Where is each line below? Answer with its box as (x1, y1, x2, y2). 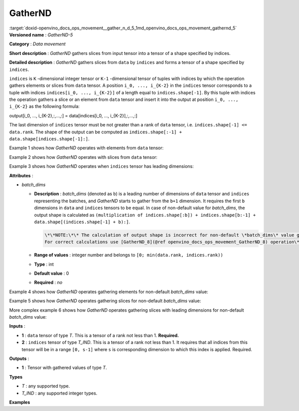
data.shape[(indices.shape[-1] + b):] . (34, 219, 131, 225)
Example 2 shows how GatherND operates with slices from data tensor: (9, 154, 158, 160)
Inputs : (9, 323, 26, 329)
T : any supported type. (21, 383, 70, 389)
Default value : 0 (34, 270, 69, 277)
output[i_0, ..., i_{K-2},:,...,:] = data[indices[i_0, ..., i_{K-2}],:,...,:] (9, 112, 138, 118)
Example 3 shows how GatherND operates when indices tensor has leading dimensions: (9, 163, 194, 169)
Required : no (34, 280, 62, 286)
